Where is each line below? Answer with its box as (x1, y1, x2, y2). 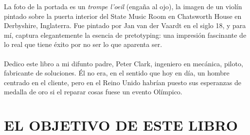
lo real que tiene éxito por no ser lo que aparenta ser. (4, 39, 162, 49)
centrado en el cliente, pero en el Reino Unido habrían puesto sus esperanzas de (4, 77, 241, 87)
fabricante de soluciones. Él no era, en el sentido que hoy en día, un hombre (4, 68, 230, 78)
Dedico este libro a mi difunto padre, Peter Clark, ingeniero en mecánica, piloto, (4, 58, 243, 68)
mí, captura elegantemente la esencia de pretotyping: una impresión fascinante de (4, 30, 247, 40)
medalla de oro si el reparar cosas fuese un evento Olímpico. (4, 87, 182, 97)
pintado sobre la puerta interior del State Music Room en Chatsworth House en (4, 11, 242, 21)
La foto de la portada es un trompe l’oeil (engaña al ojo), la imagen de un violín (4, 1, 242, 11)
